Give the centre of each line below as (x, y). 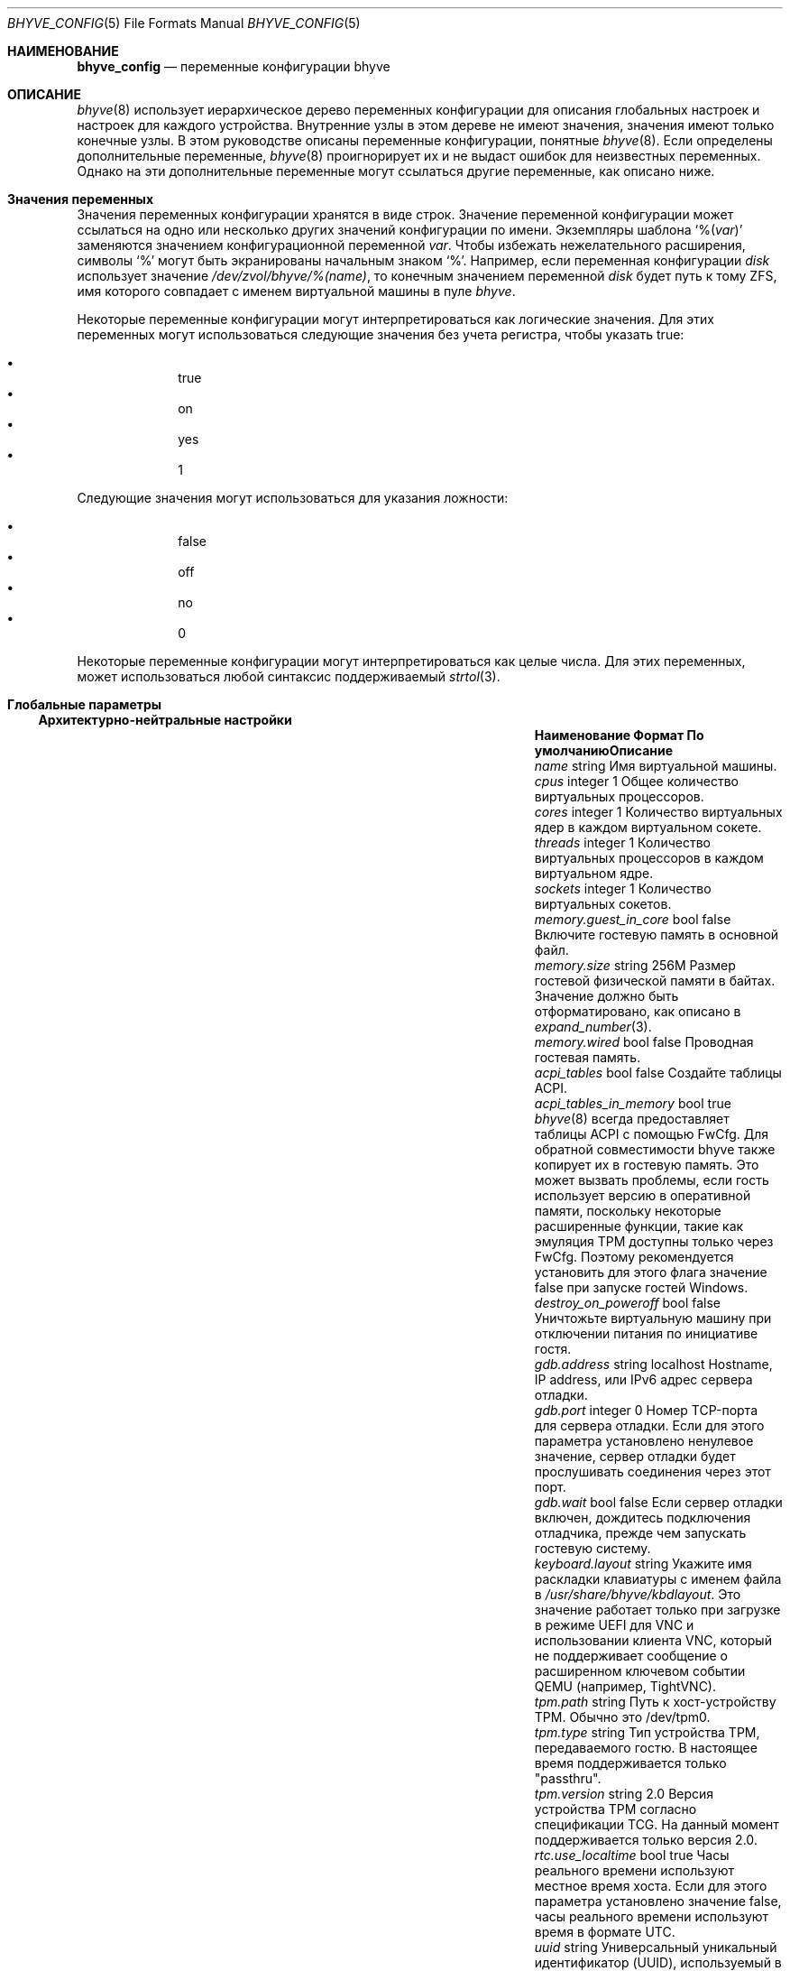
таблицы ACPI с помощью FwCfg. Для (652, 1134)
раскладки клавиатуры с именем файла (658, 1579)
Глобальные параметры (85, 704)
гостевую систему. (592, 1548)
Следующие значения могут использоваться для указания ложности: (293, 498)
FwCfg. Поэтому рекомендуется (634, 1257)
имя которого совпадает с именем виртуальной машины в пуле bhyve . (296, 291)
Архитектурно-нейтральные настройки (165, 720)
